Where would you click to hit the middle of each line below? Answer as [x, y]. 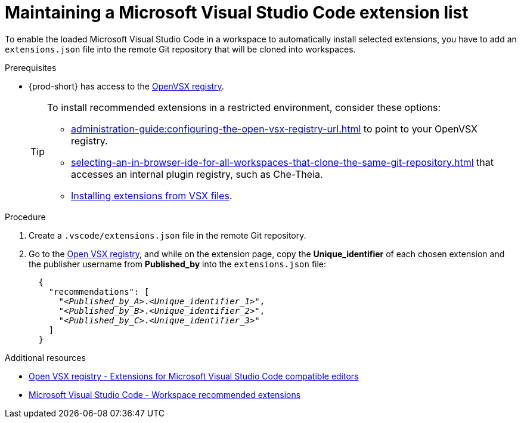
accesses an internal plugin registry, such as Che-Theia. [197, 174]
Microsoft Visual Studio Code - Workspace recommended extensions [165, 394]
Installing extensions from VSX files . [152, 195]
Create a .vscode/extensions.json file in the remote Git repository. [168, 235]
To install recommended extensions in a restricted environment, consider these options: [244, 107]
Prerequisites [31, 67]
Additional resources [45, 357]
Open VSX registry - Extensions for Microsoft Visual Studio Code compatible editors [194, 376]
